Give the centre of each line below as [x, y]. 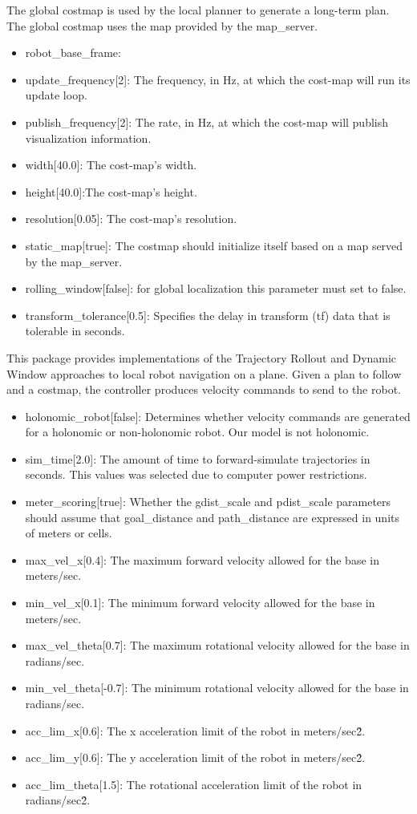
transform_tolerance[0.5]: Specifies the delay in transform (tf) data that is [208, 315]
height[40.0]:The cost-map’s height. [111, 191]
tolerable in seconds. [75, 331]
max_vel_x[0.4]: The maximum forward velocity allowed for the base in [202, 559]
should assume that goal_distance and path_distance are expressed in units [212, 517]
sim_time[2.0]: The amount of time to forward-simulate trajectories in [198, 458]
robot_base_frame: [73, 53]
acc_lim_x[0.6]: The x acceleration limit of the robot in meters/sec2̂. [195, 730]
